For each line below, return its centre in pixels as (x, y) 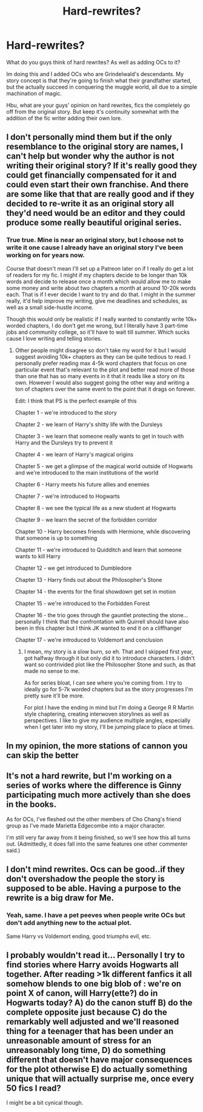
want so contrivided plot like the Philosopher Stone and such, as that (110, 665)
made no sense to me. (52, 671)
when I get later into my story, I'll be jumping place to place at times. (109, 727)
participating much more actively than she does (98, 795)
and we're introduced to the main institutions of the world (87, 472)
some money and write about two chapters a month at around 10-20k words (101, 288)
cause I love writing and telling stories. (54, 338)
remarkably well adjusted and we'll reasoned (93, 1022)
